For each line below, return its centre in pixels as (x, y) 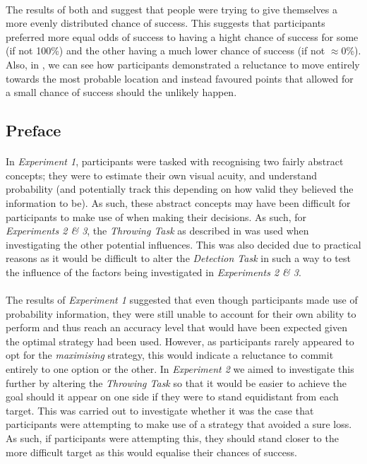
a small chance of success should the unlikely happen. (121, 92)
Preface (34, 130)
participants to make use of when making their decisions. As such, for (156, 216)
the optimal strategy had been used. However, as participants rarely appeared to (180, 341)
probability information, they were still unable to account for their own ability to (181, 313)
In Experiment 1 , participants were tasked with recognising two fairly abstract (175, 161)
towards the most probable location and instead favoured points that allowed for (180, 78)
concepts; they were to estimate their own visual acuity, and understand (162, 175)
